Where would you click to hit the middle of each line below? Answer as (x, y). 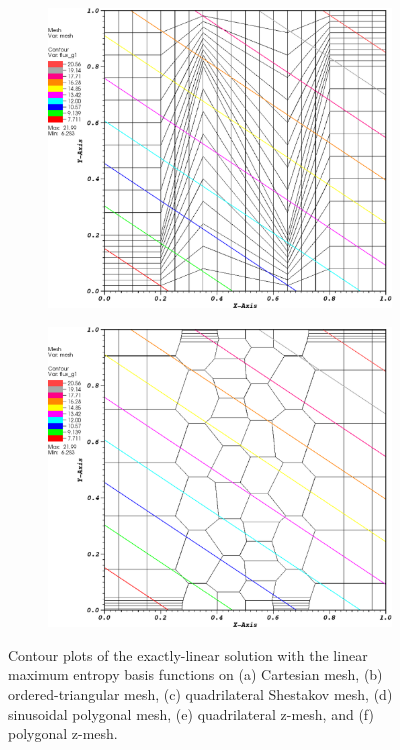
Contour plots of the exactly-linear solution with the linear (188, 654)
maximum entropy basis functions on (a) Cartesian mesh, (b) (195, 674)
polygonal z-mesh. (63, 733)
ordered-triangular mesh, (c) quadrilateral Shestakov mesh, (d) (200, 694)
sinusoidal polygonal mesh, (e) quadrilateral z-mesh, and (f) (191, 713)
